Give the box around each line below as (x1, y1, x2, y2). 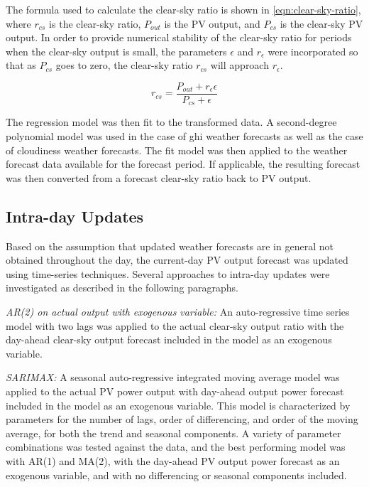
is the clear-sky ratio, (49, 16, 141, 31)
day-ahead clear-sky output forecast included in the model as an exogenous (6, 332, 332, 347)
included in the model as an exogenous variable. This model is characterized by (6, 397, 351, 412)
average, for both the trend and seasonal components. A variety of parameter (6, 425, 341, 440)
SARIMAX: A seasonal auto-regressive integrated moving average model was (6, 370, 340, 385)
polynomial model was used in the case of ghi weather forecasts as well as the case (6, 129, 363, 144)
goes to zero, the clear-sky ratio (55, 58, 193, 73)
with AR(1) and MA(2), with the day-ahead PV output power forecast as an (6, 453, 340, 468)
